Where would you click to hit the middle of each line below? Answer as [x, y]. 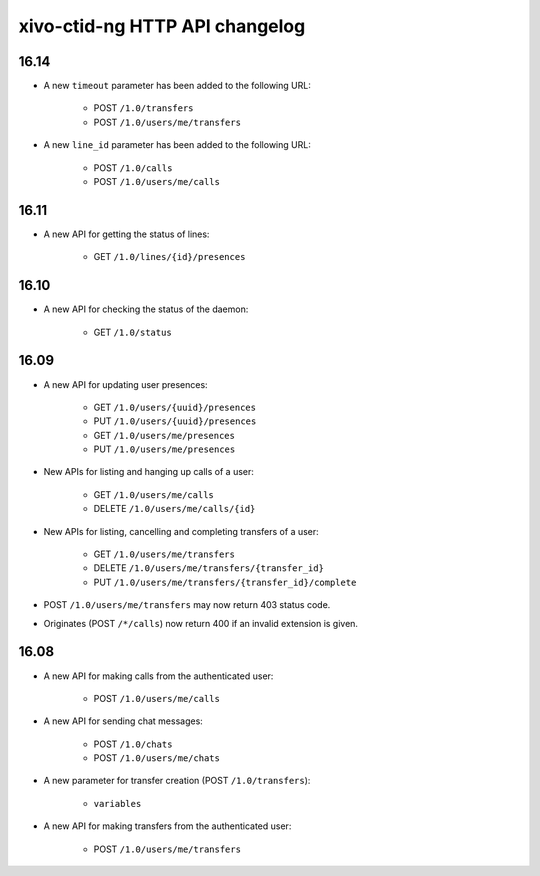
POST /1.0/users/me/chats [156, 758]
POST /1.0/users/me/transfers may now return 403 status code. [187, 605]
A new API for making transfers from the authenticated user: [167, 826]
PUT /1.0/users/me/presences [164, 449]
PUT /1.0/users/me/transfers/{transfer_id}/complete [225, 582]
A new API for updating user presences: [126, 384]
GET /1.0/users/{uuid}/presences [175, 407]
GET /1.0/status [132, 332]
